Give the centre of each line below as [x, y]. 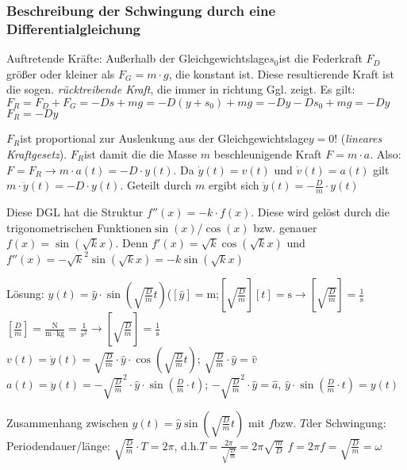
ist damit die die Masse [141, 153]
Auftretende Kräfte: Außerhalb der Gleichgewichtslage [138, 58]
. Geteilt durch [156, 185]
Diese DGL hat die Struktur [75, 211]
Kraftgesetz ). [37, 153]
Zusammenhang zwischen [67, 422]
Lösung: [25, 294]
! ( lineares [358, 138]
